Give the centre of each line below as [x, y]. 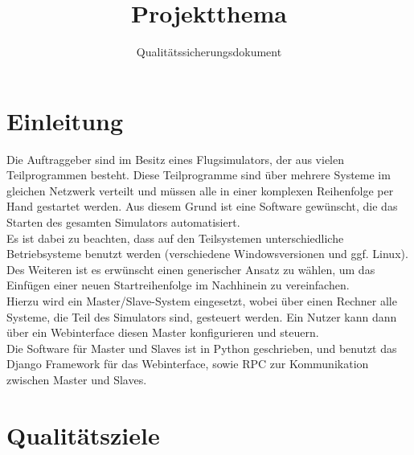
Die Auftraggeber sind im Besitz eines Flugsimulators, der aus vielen [176, 159]
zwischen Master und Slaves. [77, 379]
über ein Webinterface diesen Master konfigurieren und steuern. [163, 332]
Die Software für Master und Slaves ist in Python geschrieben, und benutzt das [202, 348]
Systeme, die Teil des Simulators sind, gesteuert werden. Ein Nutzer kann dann [202, 316]
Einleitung [65, 120]
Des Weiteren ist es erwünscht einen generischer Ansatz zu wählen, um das [191, 269]
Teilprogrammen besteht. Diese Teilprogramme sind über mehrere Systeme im [199, 175]
